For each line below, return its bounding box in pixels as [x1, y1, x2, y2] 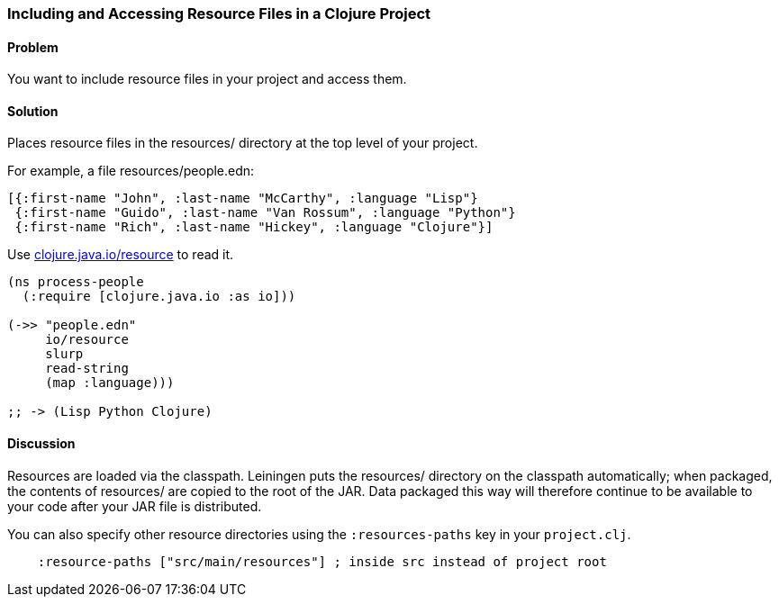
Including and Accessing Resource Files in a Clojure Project [7, 5, 431, 23]
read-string [45, 361, 129, 376]
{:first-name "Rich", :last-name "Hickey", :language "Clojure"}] [14, 220, 494, 235]
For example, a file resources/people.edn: [7, 163, 255, 179]
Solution [7, 103, 59, 119]
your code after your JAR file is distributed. [7, 498, 262, 514]
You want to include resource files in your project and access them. [7, 71, 407, 87]
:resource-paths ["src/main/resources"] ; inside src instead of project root [37, 554, 607, 569]
